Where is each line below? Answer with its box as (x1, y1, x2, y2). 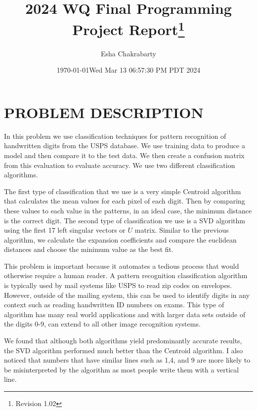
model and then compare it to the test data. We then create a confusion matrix (4, 150, 245, 160)
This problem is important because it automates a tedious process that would (4, 260, 239, 271)
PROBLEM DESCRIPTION (4, 102, 204, 122)
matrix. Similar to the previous (134, 225, 229, 235)
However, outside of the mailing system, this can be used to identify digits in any (4, 289, 250, 300)
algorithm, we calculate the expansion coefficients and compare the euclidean (4, 234, 237, 245)
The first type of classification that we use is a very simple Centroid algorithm (4, 186, 241, 196)
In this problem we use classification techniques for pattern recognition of (4, 130, 226, 141)
